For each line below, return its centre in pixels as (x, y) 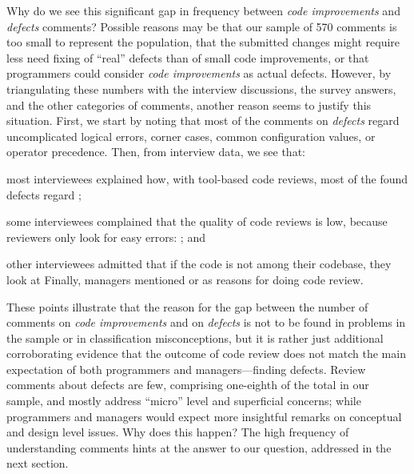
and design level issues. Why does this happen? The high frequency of (178, 432)
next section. (38, 463)
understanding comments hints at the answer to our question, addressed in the (199, 447)
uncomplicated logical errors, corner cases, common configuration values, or (191, 136)
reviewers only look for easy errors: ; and (106, 237)
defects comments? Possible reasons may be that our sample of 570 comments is (202, 26)
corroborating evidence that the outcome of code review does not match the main (206, 353)
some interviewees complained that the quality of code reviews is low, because (197, 221)
